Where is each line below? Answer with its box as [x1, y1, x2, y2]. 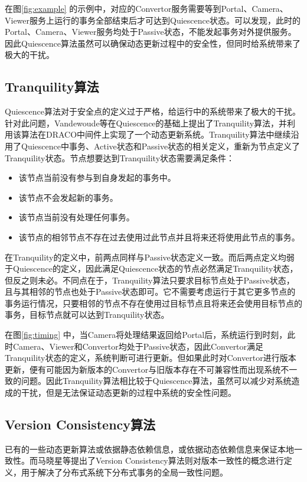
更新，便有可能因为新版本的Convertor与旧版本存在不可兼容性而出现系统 [5, 363, 281, 375]
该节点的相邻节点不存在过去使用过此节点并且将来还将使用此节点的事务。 [18, 230, 300, 243]
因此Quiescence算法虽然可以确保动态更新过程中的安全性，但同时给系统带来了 [5, 37, 301, 49]
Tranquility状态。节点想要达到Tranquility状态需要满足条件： [5, 151, 235, 164]
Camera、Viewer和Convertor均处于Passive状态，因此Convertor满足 [12, 340, 264, 352]
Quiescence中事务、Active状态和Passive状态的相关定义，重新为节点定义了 [21, 139, 301, 152]
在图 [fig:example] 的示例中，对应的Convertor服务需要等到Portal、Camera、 [5, 2, 288, 14]
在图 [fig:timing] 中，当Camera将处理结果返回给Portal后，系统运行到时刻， [5, 328, 288, 341]
